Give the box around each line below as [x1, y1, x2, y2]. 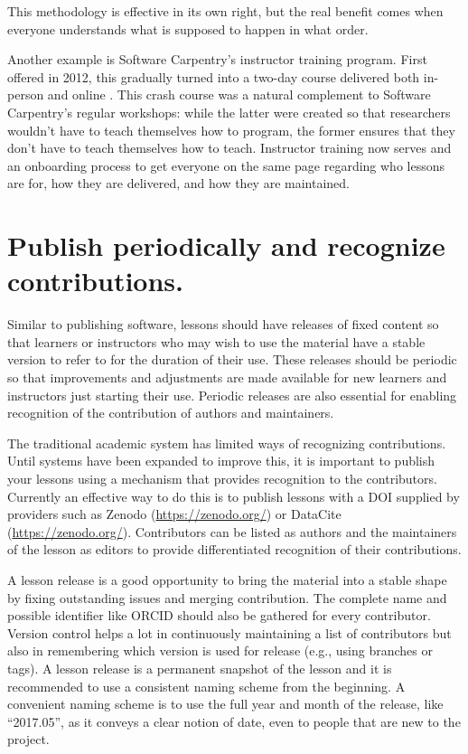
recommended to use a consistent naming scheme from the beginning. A [7, 676, 406, 695]
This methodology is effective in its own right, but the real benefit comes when [7, 2, 444, 20]
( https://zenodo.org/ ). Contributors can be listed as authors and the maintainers [7, 522, 457, 541]
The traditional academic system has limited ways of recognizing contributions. [7, 433, 446, 452]
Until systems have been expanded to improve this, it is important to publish [7, 451, 435, 470]
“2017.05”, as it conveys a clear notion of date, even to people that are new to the [7, 712, 461, 730]
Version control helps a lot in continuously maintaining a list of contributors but [7, 623, 452, 642]
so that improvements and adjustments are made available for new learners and [7, 368, 447, 387]
